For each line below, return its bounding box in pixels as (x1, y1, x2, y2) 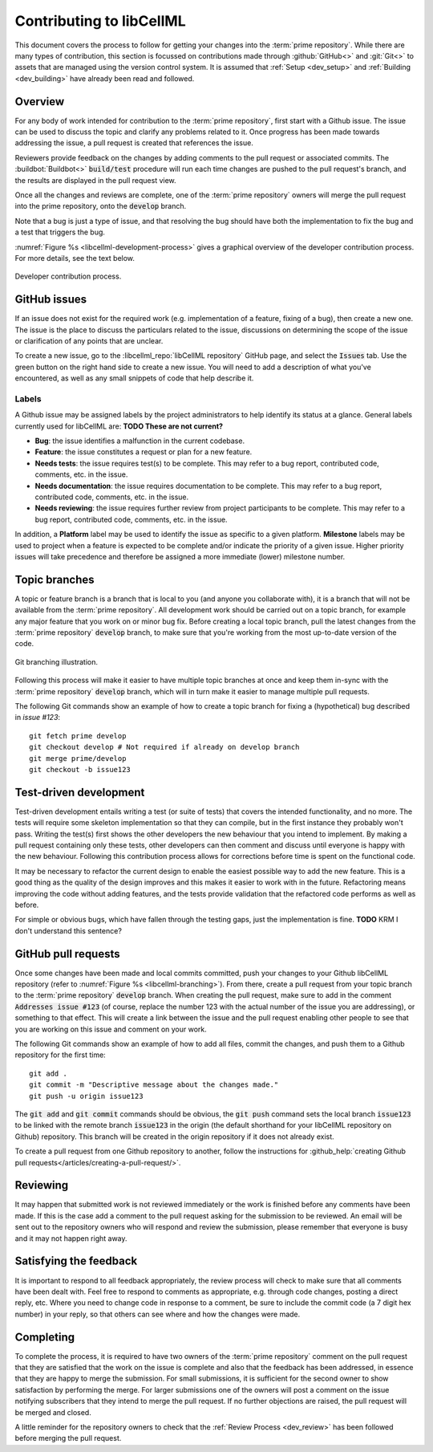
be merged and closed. (14, 1407, 91, 1417)
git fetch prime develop (29, 731, 127, 740)
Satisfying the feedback (14, 1255, 138, 1268)
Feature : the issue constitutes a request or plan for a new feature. (34, 447, 253, 457)
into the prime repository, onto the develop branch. (14, 201, 187, 211)
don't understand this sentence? (14, 925, 122, 935)
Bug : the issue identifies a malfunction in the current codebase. (34, 436, 245, 445)
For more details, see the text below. (14, 253, 136, 262)
